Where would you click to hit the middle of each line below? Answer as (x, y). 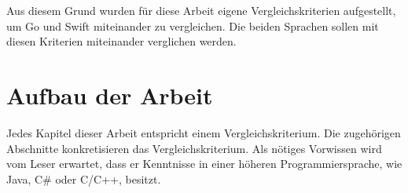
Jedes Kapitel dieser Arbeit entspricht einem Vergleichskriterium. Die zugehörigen (204, 132)
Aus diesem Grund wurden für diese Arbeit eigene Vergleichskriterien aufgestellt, (201, 10)
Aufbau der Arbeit (110, 95)
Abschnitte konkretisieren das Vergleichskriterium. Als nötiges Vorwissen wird (194, 148)
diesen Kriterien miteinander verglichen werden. (121, 41)
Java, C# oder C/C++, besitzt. (84, 178)
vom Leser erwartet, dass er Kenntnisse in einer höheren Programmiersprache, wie (204, 164)
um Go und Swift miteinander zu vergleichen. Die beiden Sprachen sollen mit (193, 25)
